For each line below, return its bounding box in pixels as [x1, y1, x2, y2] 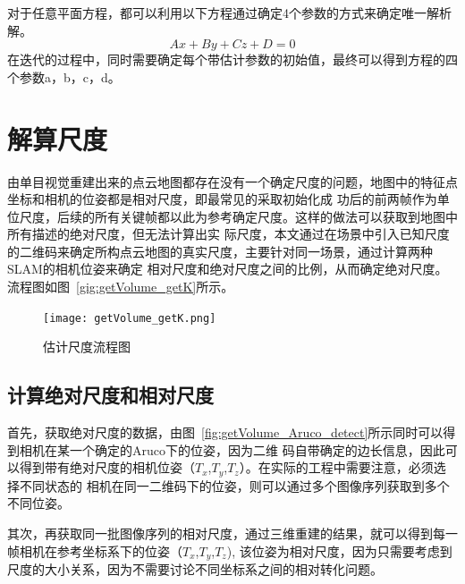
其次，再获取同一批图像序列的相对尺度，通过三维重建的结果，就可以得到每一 [7, 523, 458, 542]
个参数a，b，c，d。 [7, 67, 121, 86]
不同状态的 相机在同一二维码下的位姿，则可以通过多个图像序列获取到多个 [19, 476, 450, 495]
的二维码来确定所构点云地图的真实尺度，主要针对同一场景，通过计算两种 [7, 241, 433, 260]
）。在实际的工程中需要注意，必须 [239, 458, 434, 477]
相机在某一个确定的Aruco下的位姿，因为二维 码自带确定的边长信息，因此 [19, 440, 445, 459]
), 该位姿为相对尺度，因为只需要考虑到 [226, 541, 452, 560]
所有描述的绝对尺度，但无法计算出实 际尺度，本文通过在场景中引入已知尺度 [7, 224, 450, 243]
